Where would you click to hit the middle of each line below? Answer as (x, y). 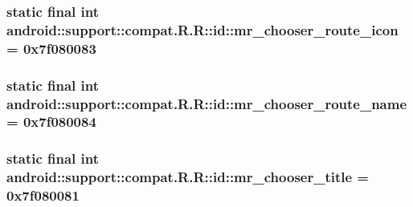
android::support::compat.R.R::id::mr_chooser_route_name (207, 103)
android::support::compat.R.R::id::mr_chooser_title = (188, 177)
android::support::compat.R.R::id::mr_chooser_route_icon (202, 29)
